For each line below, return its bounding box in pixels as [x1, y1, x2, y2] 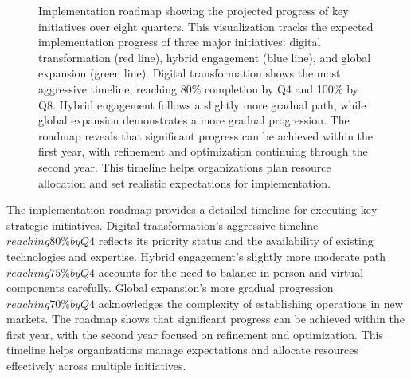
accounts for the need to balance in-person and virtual [98, 263, 364, 280]
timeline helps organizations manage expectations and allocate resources [6, 341, 358, 358]
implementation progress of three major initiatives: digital [38, 34, 321, 50]
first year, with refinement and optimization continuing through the [38, 143, 368, 160]
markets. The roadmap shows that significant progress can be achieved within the [6, 310, 405, 327]
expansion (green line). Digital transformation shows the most [38, 65, 341, 81]
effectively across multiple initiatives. [6, 357, 186, 374]
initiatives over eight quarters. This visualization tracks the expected [38, 18, 374, 34]
